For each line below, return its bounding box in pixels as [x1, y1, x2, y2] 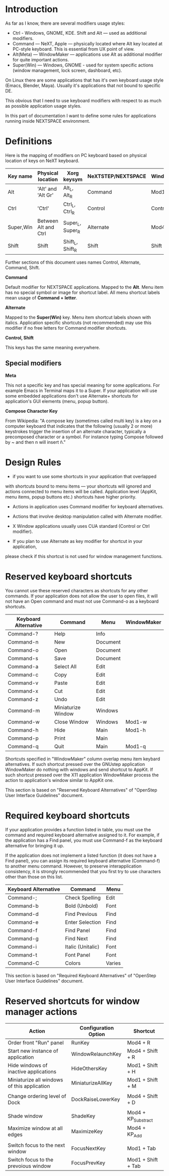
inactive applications [8, 1068, 57, 1075]
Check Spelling [65, 894, 101, 901]
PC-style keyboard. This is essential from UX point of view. [12, 46, 135, 52]
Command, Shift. [5, 265, 40, 270]
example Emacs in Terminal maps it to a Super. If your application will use [5, 387, 157, 394]
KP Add [127, 1131, 142, 1138]
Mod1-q [125, 743, 146, 750]
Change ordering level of [8, 1092, 66, 1100]
